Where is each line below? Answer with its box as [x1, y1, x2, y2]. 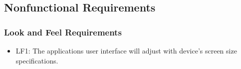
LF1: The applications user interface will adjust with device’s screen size [15, 45, 237, 55]
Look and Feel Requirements [4, 25, 122, 38]
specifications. [15, 55, 58, 65]
